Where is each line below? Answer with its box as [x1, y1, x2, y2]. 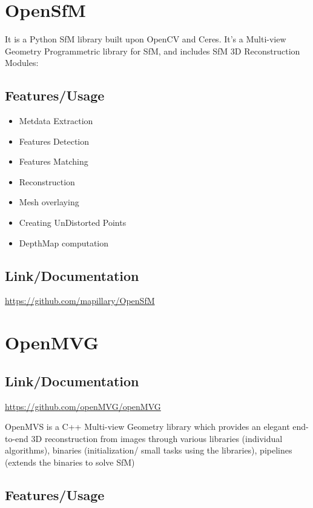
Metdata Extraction [19, 114, 93, 127]
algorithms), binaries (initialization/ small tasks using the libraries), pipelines [5, 444, 292, 457]
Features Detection [19, 134, 90, 147]
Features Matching [19, 155, 88, 168]
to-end [5, 432, 28, 444]
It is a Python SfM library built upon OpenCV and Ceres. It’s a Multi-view [5, 33, 286, 45]
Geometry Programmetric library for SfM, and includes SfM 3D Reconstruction [5, 44, 300, 57]
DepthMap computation [19, 236, 109, 249]
